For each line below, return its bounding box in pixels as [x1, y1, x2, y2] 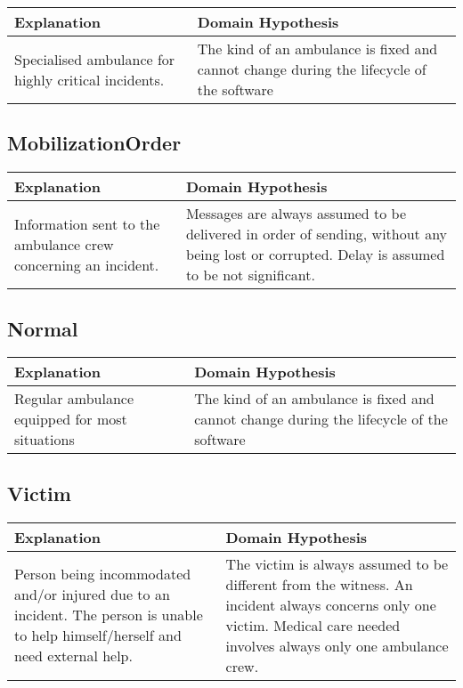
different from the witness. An [225, 573, 413, 595]
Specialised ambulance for [14, 48, 175, 69]
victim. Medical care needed [225, 614, 401, 635]
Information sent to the [14, 213, 160, 234]
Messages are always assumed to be [185, 203, 407, 224]
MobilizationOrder [7, 129, 182, 157]
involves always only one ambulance [225, 635, 449, 656]
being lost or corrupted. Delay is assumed [185, 244, 445, 265]
